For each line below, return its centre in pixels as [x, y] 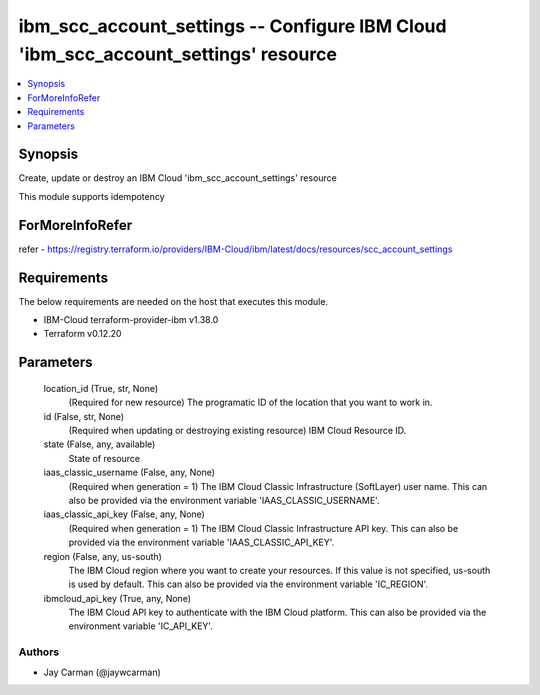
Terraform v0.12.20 [82, 334]
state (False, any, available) [99, 444]
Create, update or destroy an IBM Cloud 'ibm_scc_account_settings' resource [177, 178]
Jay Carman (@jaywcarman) [102, 672]
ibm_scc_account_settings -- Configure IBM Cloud [232, 26]
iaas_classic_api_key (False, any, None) [124, 514]
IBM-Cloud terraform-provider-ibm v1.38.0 [131, 320]
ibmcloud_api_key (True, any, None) [117, 598]
